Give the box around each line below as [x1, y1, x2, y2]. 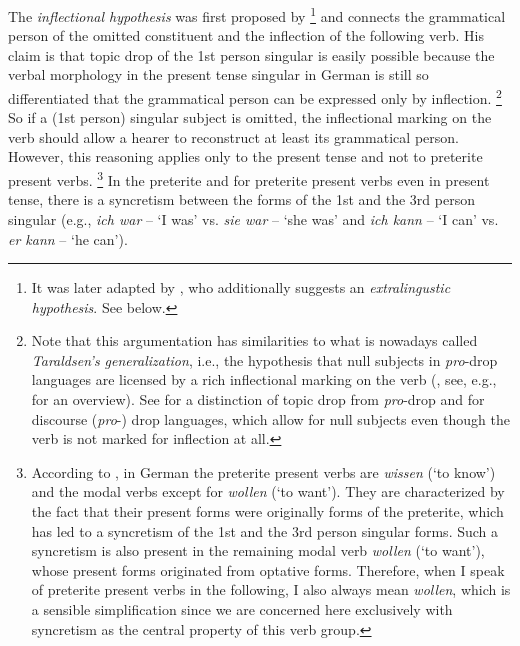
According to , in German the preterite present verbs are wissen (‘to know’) [31, 461, 496, 482]
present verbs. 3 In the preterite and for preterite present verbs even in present [8, 167, 490, 190]
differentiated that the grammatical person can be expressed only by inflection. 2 [8, 85, 502, 108]
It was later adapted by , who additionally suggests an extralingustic [31, 277, 451, 298]
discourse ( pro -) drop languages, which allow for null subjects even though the [31, 408, 510, 429]
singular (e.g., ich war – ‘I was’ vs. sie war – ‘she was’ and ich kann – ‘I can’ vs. [8, 208, 499, 229]
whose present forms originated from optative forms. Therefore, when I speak [31, 559, 505, 580]
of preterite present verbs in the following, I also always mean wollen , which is [31, 579, 511, 600]
